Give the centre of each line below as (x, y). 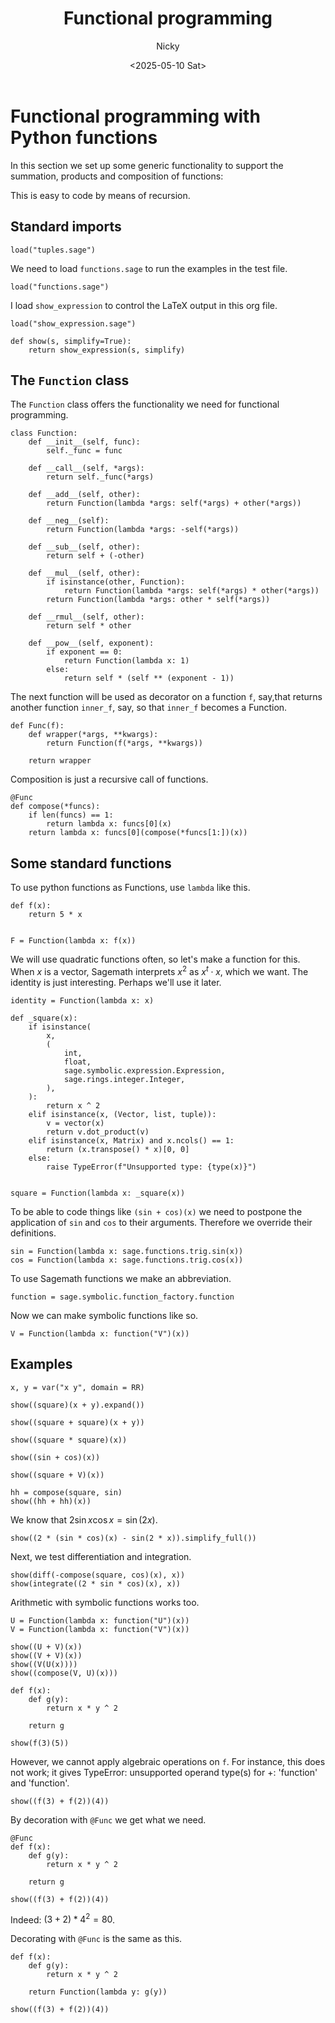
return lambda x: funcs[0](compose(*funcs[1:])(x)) (138, 833)
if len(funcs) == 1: (71, 815)
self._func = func (84, 451)
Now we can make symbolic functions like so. (104, 1315)
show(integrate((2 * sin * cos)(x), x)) (96, 1583)
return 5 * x (55, 915)
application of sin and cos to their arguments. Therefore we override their (161, 1222)
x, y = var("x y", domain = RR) (77, 1387)
